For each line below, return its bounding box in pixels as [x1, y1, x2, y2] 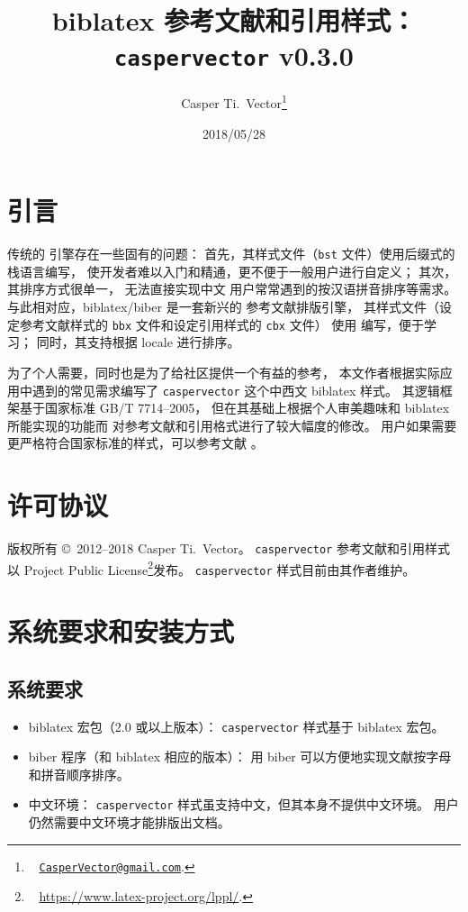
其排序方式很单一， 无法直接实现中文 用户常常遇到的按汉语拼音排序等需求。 [7, 279, 457, 298]
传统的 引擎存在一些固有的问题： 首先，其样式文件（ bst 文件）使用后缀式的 [7, 244, 455, 263]
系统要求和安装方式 [7, 613, 235, 650]
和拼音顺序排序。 [28, 764, 130, 783]
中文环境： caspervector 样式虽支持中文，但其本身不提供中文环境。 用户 [28, 795, 459, 814]
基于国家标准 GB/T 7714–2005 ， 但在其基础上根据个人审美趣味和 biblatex [19, 398, 450, 417]
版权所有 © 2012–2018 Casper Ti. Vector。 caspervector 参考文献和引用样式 [7, 539, 450, 558]
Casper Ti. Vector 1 [181, 91, 287, 113]
